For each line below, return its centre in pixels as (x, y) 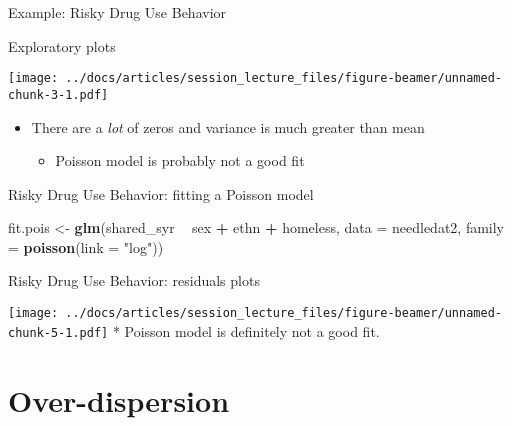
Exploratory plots (62, 45)
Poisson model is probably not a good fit (180, 160)
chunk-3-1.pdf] (58, 94)
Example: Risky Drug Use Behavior (117, 12)
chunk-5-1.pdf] (58, 332)
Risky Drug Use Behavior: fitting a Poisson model (161, 193)
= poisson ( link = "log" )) (86, 246)
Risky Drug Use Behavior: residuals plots (134, 280)
